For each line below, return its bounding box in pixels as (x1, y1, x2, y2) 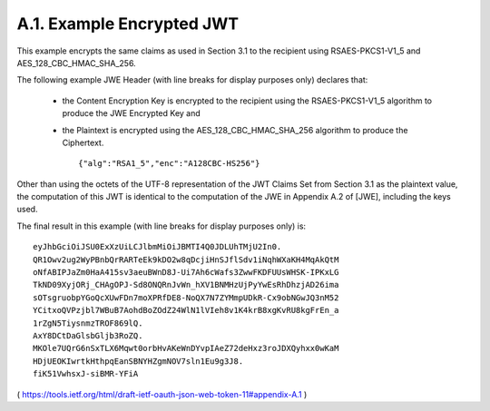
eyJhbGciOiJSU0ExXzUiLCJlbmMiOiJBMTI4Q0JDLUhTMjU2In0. (33, 241, 282, 252)
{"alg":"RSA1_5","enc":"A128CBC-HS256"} (78, 159, 260, 169)
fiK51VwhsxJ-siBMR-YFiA (33, 368, 139, 379)
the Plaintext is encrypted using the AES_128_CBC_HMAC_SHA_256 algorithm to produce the (62, 124, 408, 135)
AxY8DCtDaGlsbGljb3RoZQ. (33, 330, 143, 340)
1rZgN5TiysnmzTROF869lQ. (33, 318, 143, 328)
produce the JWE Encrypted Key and (62, 108, 201, 119)
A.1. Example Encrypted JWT (16, 14, 240, 34)
